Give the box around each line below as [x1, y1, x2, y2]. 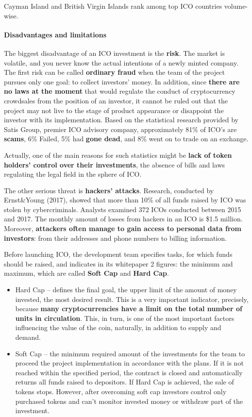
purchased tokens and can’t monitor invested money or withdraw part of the [15, 396, 243, 406]
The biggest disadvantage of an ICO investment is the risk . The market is [4, 48, 225, 58]
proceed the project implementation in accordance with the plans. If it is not [15, 358, 244, 368]
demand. [15, 332, 41, 342]
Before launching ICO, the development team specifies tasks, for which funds [4, 249, 233, 259]
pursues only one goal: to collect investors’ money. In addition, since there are [4, 76, 240, 86]
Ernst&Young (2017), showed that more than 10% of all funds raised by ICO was [4, 195, 246, 205]
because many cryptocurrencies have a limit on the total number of [15, 303, 242, 314]
